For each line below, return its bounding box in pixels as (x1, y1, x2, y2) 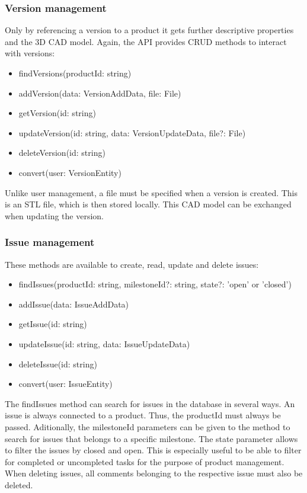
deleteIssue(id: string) (18, 357, 97, 370)
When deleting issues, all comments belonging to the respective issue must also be (5, 467, 303, 479)
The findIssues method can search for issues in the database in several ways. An (5, 397, 295, 409)
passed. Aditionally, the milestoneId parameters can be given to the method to (5, 420, 290, 433)
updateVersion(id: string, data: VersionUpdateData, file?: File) (18, 126, 246, 139)
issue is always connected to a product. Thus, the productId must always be (5, 409, 281, 421)
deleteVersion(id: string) (18, 146, 105, 159)
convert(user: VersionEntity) (18, 166, 121, 178)
